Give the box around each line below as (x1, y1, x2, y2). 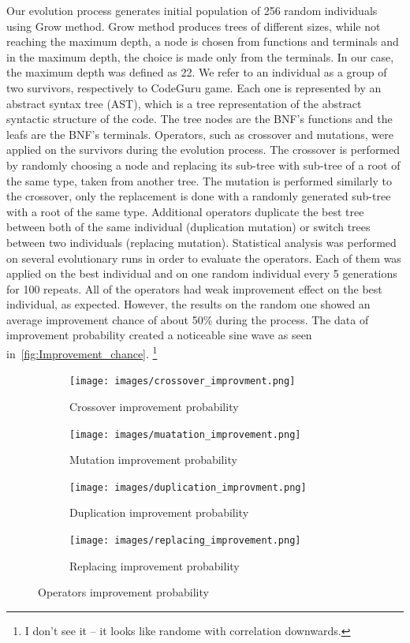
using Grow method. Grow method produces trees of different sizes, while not (6, 17, 381, 34)
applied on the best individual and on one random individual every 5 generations (6, 265, 397, 282)
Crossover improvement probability (69, 398, 239, 414)
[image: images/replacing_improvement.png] (69, 535, 301, 547)
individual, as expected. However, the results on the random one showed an (6, 296, 371, 312)
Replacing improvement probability (69, 557, 240, 574)
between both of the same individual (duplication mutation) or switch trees (6, 219, 371, 235)
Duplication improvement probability (69, 504, 249, 521)
